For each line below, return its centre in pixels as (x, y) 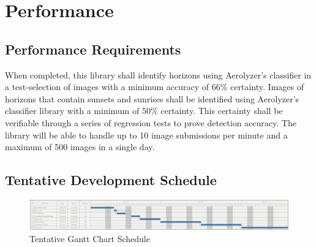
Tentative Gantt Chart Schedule (90, 238)
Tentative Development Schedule (111, 180)
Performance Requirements (93, 49)
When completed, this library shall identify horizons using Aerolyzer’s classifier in (158, 74)
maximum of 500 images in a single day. (80, 147)
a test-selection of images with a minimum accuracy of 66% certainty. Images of (154, 87)
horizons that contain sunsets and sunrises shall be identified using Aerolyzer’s (152, 98)
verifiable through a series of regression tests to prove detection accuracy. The (151, 122)
